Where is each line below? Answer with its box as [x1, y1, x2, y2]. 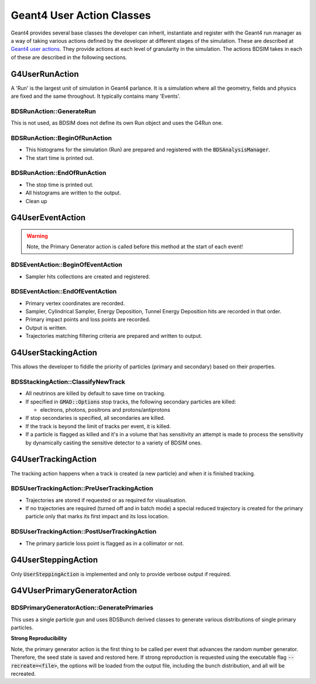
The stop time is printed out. [25, 181, 94, 188]
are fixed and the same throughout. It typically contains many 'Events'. [11, 93, 181, 100]
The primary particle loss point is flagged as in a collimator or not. [25, 539, 184, 547]
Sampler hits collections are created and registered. [25, 273, 150, 280]
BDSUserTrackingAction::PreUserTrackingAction [11, 484, 153, 493]
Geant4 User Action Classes [11, 9, 152, 22]
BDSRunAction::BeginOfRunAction [11, 134, 112, 142]
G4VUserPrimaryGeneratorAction [11, 586, 138, 596]
